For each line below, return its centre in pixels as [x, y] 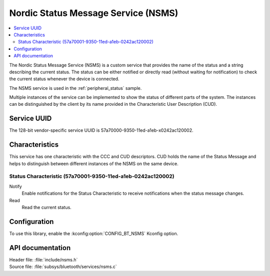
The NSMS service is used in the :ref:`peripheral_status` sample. [75, 88]
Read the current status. [47, 207]
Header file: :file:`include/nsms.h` [43, 260]
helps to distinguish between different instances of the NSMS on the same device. [94, 163]
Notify [15, 186]
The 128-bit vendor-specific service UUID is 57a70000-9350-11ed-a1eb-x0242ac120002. [101, 130]
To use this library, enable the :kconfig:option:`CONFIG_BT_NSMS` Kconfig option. [94, 233]
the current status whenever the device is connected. [64, 79]
